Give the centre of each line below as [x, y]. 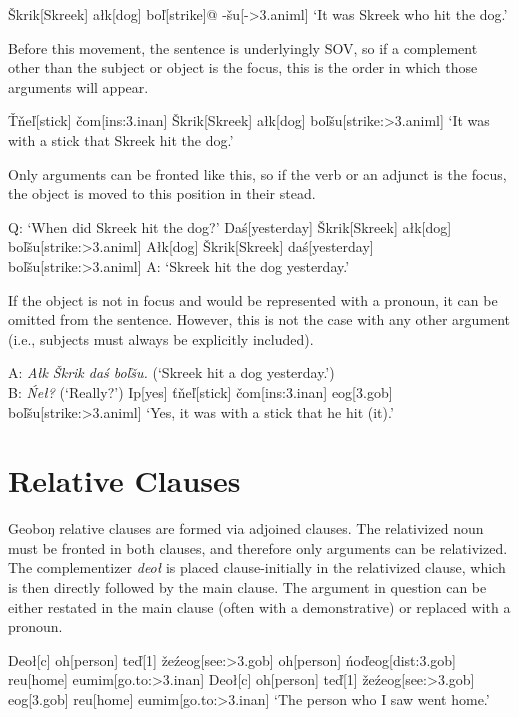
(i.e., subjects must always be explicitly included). [161, 338]
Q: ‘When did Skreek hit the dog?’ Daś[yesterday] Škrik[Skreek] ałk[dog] [230, 226]
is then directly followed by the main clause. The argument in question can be [247, 587]
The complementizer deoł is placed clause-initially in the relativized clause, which [257, 567]
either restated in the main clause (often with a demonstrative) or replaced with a [259, 606]
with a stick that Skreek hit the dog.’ [121, 139]
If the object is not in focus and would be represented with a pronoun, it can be [253, 299]
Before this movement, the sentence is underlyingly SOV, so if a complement [243, 47]
